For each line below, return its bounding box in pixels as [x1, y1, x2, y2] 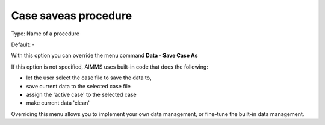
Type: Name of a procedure [11, 30, 80, 37]
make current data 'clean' [26, 99, 90, 106]
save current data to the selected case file [26, 82, 131, 90]
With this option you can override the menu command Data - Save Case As [11, 52, 198, 59]
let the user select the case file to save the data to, [26, 74, 152, 81]
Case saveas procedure [11, 9, 132, 22]
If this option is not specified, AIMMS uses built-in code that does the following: [11, 63, 209, 70]
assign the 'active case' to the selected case [26, 91, 137, 98]
